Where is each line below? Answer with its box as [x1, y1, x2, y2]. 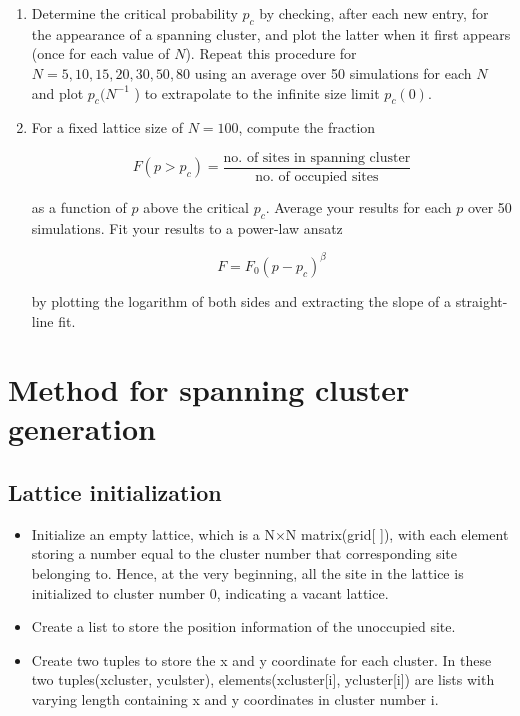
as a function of [31, 197, 127, 218]
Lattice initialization [8, 477, 222, 508]
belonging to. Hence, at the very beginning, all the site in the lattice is [31, 563, 464, 584]
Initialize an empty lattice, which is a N [31, 523, 275, 544]
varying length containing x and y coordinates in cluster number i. [31, 689, 439, 710]
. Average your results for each [265, 197, 452, 218]
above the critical [143, 197, 249, 218]
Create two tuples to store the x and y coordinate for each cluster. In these [31, 649, 492, 670]
